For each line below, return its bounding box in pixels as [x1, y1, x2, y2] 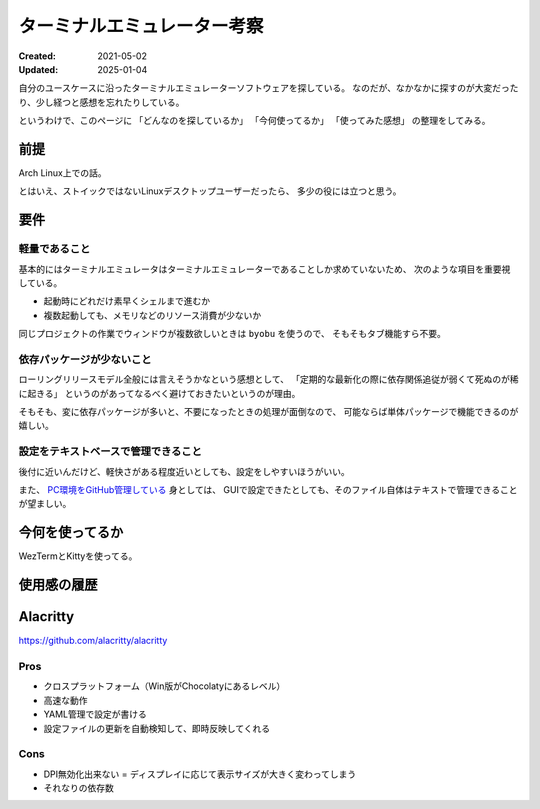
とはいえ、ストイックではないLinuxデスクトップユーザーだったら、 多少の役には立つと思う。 [18, 185, 402, 197]
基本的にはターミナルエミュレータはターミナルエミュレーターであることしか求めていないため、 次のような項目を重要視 [18, 263, 511, 275]
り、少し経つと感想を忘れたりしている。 [18, 96, 185, 108]
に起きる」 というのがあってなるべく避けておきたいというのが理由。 [18, 387, 301, 399]
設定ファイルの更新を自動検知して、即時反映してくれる [43, 722, 271, 734]
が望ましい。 [18, 498, 72, 510]
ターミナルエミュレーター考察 [18, 15, 264, 37]
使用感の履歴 [18, 576, 98, 594]
